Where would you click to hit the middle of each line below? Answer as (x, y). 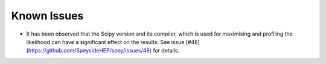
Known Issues (47, 16)
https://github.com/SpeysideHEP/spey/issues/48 (89, 51)
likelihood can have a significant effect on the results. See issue (105, 42)
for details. (166, 51)
